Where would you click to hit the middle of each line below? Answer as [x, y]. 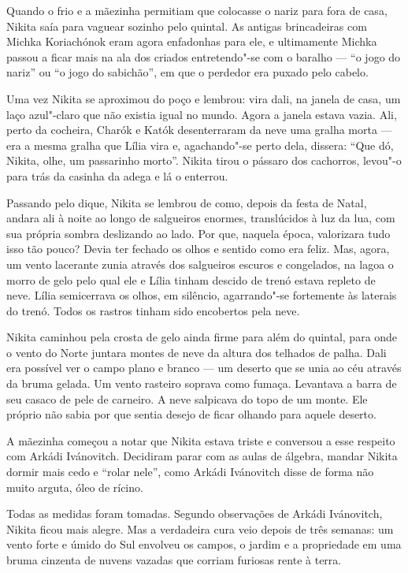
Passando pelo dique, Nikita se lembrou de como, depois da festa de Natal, [187, 202]
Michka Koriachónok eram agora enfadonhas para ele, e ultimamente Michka [192, 41]
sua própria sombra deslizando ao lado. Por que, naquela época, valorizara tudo [198, 233]
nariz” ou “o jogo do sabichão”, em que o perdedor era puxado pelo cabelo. [187, 72]
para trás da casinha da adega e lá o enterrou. [117, 175]
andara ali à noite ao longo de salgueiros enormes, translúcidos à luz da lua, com [201, 218]
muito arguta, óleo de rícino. [75, 487]
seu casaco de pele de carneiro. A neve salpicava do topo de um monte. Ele [187, 398]
